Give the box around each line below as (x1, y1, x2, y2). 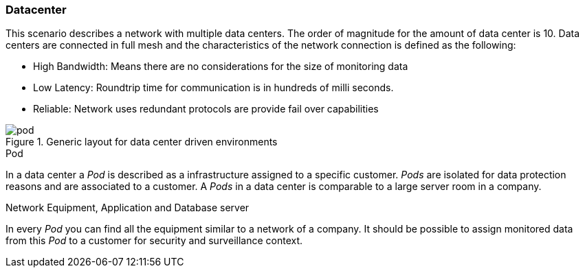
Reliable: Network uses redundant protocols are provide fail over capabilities (33, 103, 379, 115)
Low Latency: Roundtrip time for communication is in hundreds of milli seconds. (33, 82, 394, 94)
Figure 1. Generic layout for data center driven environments (5, 136, 278, 148)
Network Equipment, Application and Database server (5, 202, 250, 214)
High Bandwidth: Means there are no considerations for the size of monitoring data (33, 60, 408, 73)
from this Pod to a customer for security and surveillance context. (5, 235, 303, 247)
